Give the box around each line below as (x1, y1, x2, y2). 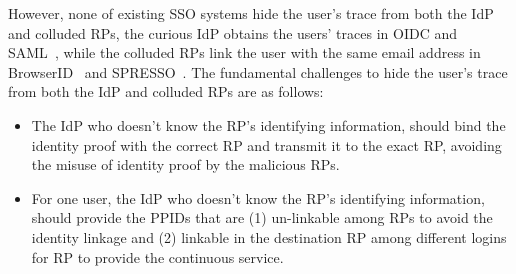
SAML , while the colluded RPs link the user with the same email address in (8, 42, 481, 63)
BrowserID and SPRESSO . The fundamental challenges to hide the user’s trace (8, 61, 508, 82)
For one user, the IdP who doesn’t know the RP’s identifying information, (31, 187, 485, 208)
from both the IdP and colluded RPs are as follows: (8, 81, 324, 102)
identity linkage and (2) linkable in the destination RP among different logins (31, 226, 507, 247)
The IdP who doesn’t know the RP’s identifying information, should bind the (31, 114, 506, 135)
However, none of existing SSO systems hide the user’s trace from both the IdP (8, 3, 494, 23)
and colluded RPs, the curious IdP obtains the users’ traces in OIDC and (8, 22, 457, 43)
